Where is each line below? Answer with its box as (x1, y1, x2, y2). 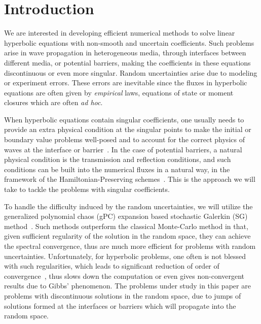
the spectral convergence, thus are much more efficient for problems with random (4, 241, 256, 251)
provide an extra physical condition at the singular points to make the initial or (4, 124, 251, 135)
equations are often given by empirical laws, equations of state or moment (4, 87, 234, 98)
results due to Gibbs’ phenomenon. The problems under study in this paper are (4, 280, 251, 291)
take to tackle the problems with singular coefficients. (4, 184, 170, 195)
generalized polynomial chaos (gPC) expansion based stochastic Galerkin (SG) (4, 211, 248, 221)
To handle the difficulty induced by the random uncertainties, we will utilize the (4, 201, 253, 211)
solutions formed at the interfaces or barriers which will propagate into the (4, 300, 236, 311)
